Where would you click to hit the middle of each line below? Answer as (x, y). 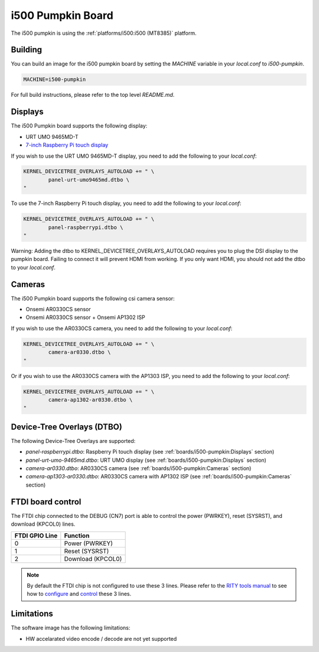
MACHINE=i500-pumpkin (55, 79)
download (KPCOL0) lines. (43, 524)
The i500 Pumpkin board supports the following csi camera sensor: (93, 298)
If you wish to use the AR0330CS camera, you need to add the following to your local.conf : (122, 328)
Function (77, 536)
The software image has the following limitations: (71, 628)
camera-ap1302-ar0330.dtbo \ (90, 400)
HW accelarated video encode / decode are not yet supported (101, 638)
